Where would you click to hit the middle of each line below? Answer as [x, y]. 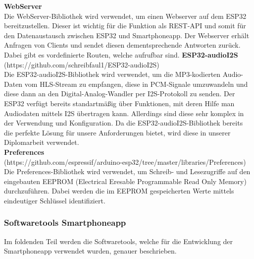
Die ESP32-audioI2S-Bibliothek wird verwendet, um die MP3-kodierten [112, 74]
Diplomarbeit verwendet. [42, 142]
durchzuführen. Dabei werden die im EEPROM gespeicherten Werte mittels [119, 191]
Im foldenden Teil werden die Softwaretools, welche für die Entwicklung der [119, 241]
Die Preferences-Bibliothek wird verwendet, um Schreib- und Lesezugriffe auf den [127, 171]
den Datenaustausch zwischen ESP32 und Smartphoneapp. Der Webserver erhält [127, 35]
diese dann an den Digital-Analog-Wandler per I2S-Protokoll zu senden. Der [120, 94]
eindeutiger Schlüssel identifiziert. [55, 200]
